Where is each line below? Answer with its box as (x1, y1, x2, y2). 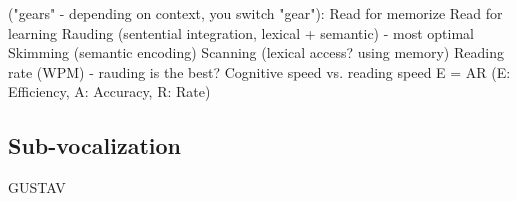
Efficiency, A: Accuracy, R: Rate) (8, 81, 211, 102)
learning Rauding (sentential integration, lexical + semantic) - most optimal (8, 22, 475, 43)
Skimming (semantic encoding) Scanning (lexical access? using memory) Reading (8, 42, 504, 63)
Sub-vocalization (8, 130, 182, 161)
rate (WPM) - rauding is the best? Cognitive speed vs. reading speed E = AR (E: (8, 61, 511, 82)
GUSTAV (8, 177, 66, 198)
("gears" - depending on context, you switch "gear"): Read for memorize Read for (8, 3, 503, 23)
